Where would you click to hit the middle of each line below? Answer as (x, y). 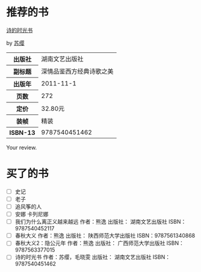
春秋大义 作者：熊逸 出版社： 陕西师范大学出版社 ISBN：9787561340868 (105, 236)
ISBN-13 (22, 132)
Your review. (22, 147)
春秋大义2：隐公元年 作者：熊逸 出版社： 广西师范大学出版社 (90, 243)
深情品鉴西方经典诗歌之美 (77, 71)
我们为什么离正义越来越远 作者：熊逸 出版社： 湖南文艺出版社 (91, 222)
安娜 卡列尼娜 (32, 214)
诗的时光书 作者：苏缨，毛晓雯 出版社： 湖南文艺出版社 (83, 257)
